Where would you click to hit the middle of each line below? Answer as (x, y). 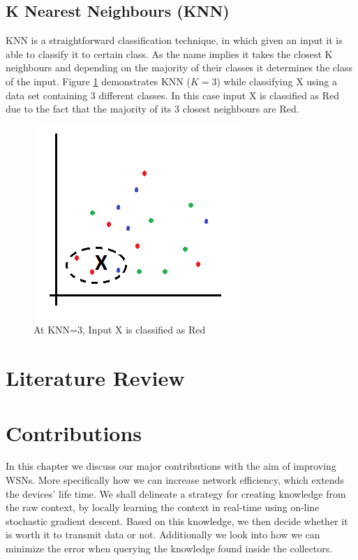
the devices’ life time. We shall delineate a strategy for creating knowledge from (176, 493)
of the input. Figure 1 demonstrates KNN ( (98, 81)
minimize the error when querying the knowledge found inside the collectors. (169, 548)
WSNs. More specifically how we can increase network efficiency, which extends (175, 480)
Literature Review (95, 378)
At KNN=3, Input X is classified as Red (120, 330)
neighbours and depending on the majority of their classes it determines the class (179, 67)
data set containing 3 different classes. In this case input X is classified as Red (173, 95)
